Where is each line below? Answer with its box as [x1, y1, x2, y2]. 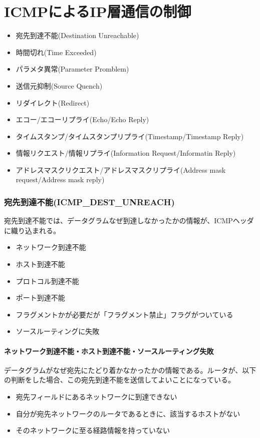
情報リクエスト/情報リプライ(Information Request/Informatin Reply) [16, 148, 236, 158]
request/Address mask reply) [16, 174, 105, 185]
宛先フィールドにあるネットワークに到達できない [16, 391, 177, 402]
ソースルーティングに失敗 [16, 326, 100, 336]
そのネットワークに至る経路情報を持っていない [16, 425, 170, 435]
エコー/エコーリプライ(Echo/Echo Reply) [16, 114, 149, 125]
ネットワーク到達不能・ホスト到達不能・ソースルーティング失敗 [4, 345, 214, 356]
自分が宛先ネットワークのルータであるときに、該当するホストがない [16, 408, 240, 418]
